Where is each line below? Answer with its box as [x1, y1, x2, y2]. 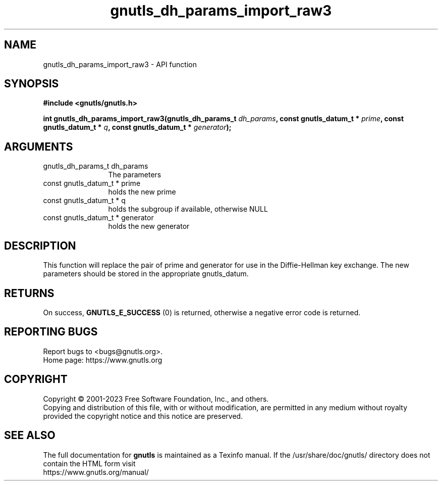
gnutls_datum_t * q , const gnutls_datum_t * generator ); [43, 123, 232, 132]
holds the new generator [108, 222, 190, 231]
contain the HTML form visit [43, 459, 136, 468]
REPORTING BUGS [4, 325, 98, 338]
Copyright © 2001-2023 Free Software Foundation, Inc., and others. [43, 394, 269, 403]
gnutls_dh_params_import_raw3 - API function [43, 60, 197, 69]
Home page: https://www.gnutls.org [43, 355, 162, 364]
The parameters [108, 170, 161, 179]
